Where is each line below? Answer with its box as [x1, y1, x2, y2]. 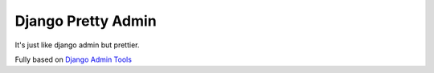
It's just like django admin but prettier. [14, 40, 140, 50]
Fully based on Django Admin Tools [14, 55, 133, 64]
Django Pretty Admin [14, 12, 157, 30]
